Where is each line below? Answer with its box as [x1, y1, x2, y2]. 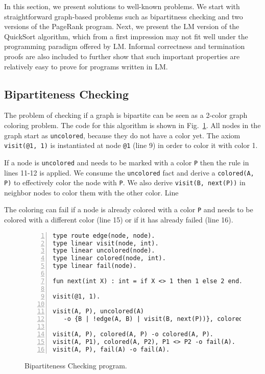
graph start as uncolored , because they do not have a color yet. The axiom [4, 130, 240, 140]
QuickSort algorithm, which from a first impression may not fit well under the [4, 31, 248, 41]
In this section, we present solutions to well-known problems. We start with [4, 1, 240, 11]
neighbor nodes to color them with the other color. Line [4, 187, 179, 197]
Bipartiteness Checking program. [25, 360, 127, 370]
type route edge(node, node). [53, 232, 155, 239]
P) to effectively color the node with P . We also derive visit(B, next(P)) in [4, 177, 246, 188]
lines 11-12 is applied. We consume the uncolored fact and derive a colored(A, [4, 167, 254, 178]
